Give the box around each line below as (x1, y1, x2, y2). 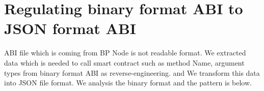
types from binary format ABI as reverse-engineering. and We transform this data (4, 67, 260, 78)
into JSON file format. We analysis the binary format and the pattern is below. (4, 77, 252, 88)
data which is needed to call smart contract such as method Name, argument (4, 57, 245, 68)
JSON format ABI (4, 18, 137, 39)
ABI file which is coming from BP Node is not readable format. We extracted (4, 47, 246, 58)
